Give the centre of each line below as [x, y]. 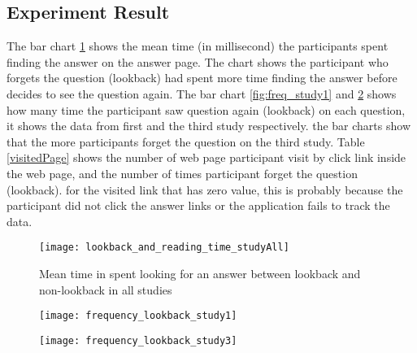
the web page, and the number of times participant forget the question [182, 173]
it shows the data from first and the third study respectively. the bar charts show [208, 126]
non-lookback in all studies [106, 289]
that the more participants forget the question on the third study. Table [186, 141]
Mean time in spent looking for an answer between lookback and [200, 273]
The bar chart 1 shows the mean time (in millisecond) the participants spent [198, 46]
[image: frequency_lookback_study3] [138, 340]
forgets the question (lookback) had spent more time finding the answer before [202, 78]
